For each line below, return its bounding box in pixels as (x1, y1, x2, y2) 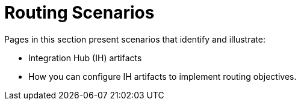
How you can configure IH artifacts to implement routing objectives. (28, 71, 297, 82)
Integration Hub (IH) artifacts (28, 52, 142, 63)
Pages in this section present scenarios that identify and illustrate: (4, 34, 265, 44)
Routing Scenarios (4, 2, 155, 23)
